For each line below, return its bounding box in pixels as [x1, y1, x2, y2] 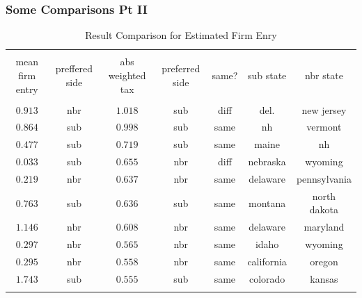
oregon [310, 254, 338, 268]
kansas [310, 271, 338, 285]
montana [248, 195, 286, 210]
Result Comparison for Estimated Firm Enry [85, 28, 277, 42]
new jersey [301, 102, 347, 117]
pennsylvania [296, 171, 352, 185]
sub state [247, 67, 287, 82]
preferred [162, 61, 200, 76]
